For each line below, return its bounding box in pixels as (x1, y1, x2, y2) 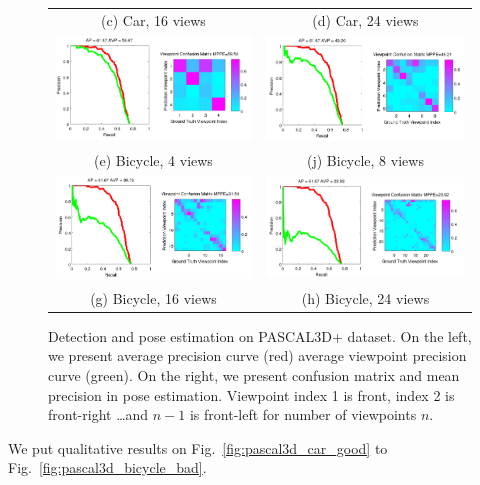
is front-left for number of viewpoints (189, 404, 417, 425)
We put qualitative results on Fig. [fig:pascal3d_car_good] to (8, 437, 388, 458)
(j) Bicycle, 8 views (306, 149, 424, 170)
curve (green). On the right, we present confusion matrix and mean (48, 364, 460, 385)
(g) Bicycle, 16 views (90, 287, 217, 308)
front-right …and (48, 404, 149, 425)
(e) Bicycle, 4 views (94, 149, 213, 170)
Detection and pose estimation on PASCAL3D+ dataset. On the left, (48, 325, 472, 346)
